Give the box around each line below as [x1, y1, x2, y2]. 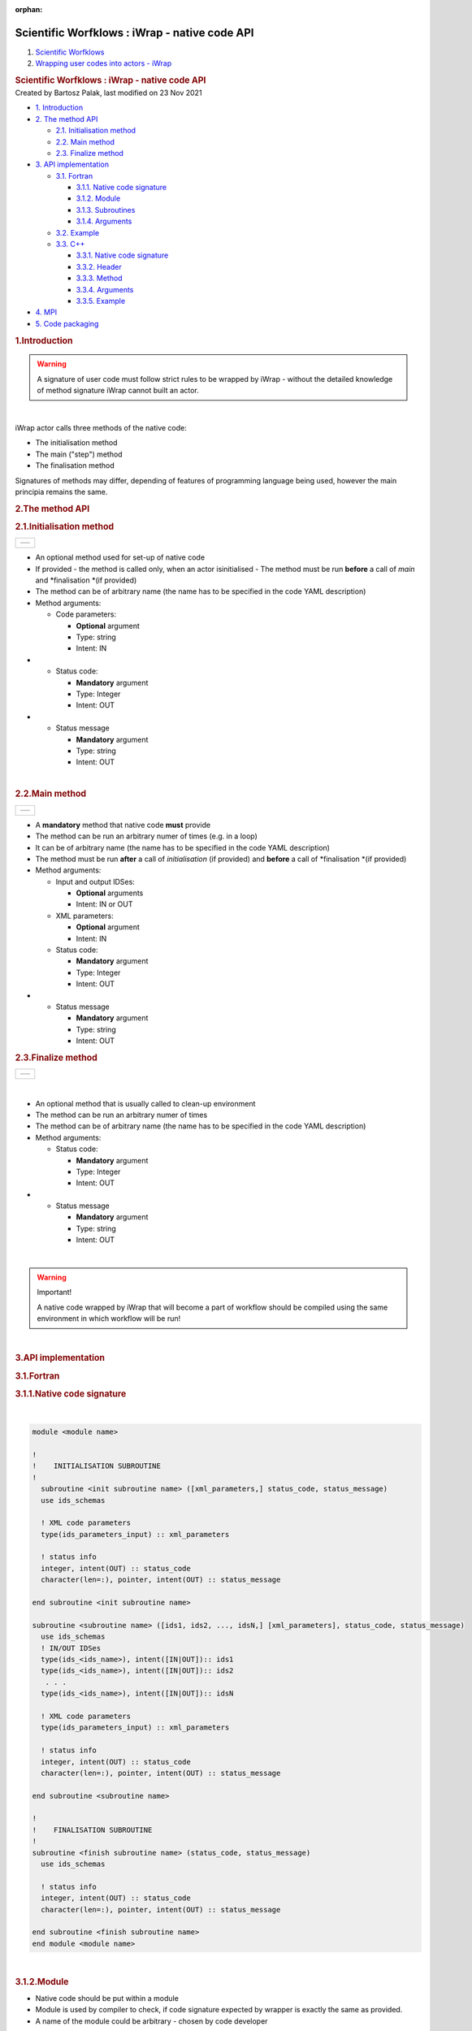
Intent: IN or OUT [76, 899, 133, 909]
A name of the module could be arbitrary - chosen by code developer [35, 2016, 268, 2026]
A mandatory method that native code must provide [35, 820, 211, 829]
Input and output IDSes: [55, 877, 136, 886]
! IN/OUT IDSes [41, 1643, 102, 1652]
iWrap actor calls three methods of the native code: [15, 422, 187, 432]
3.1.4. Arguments [76, 216, 132, 227]
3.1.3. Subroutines [76, 205, 136, 214]
